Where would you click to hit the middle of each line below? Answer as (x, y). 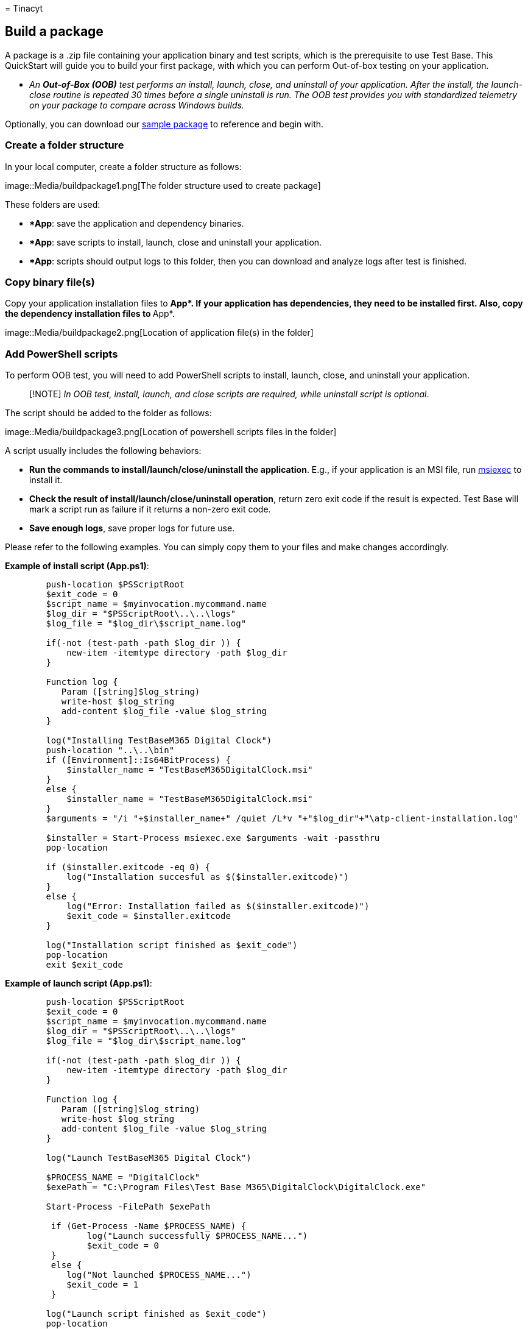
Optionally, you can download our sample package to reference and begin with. (164, 124)
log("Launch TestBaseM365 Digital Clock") (149, 1158)
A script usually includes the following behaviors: (103, 451)
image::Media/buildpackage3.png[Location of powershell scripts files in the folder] (171, 432)
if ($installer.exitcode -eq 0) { (128, 867)
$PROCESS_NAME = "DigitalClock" (123, 1178)
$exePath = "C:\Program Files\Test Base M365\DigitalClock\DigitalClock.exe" (236, 1187)
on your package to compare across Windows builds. (137, 105)
